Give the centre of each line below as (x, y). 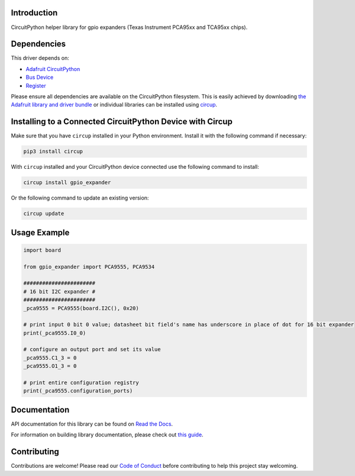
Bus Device (40, 78)
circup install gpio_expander (67, 183)
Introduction (34, 13)
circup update (44, 214)
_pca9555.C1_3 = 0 (50, 358)
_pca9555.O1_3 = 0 (50, 366)
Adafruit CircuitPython (53, 69)
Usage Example (40, 232)
